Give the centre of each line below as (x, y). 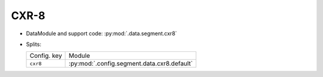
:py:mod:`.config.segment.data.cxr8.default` (131, 64)
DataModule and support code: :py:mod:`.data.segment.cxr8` (102, 33)
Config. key (46, 56)
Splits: (34, 44)
